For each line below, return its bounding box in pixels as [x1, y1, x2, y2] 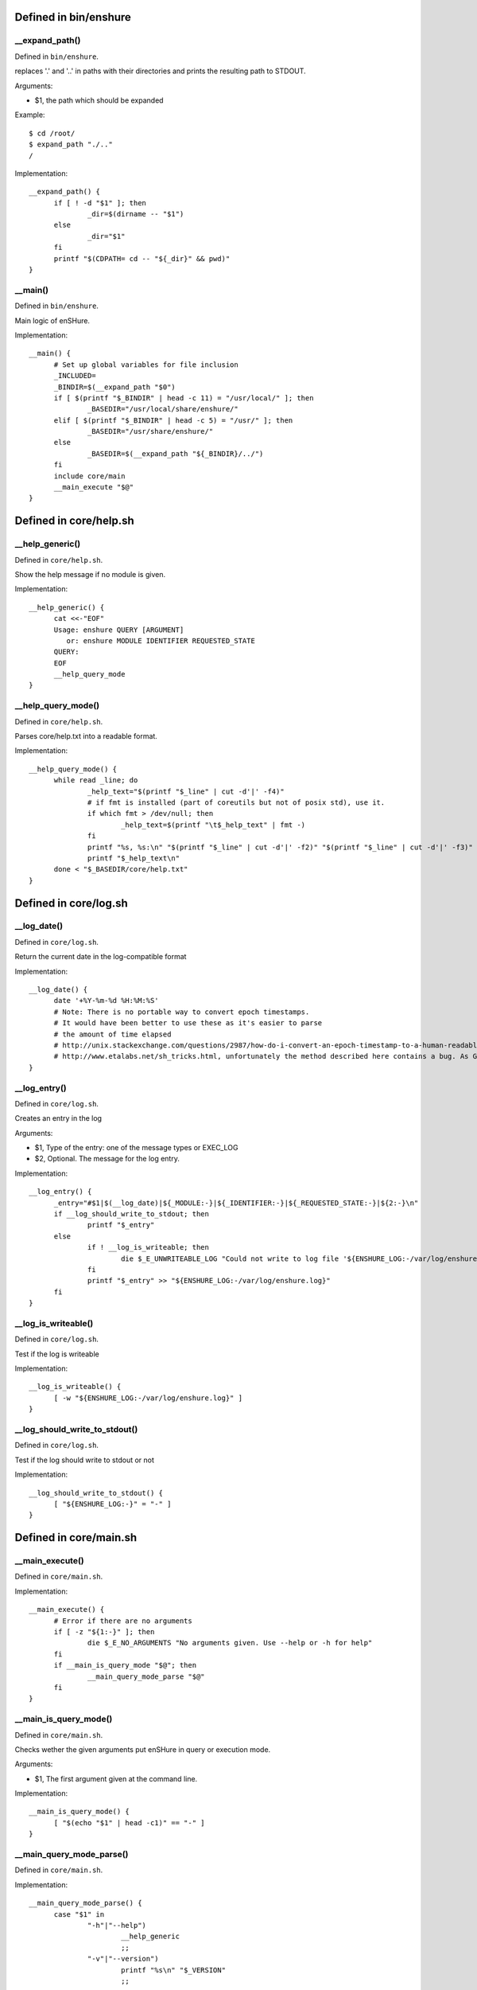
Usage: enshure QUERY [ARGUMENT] [53, 625, 184, 634]
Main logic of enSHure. [14, 315, 91, 326]
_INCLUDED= [53, 371, 96, 380]
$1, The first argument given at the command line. [34, 1773, 198, 1783]
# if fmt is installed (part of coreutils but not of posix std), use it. [87, 798, 386, 807]
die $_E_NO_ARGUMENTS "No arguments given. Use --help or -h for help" [87, 1638, 373, 1648]
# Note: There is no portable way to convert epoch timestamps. [53, 1007, 310, 1016]
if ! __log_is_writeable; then [87, 1243, 210, 1252]
